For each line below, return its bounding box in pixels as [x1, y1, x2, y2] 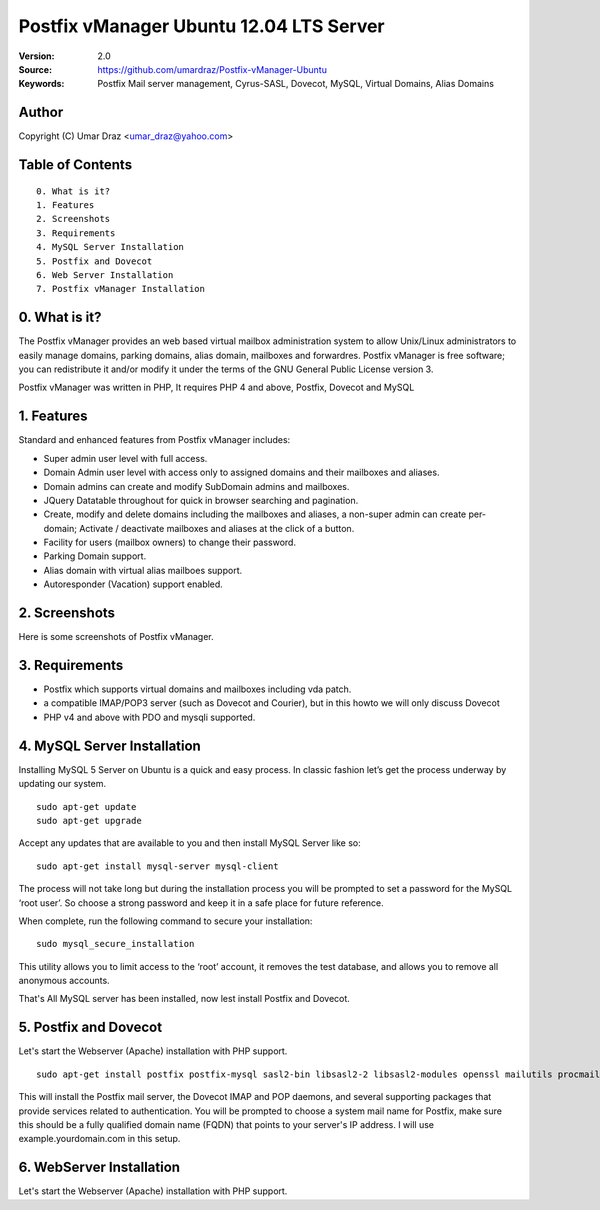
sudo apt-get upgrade [36, 815, 142, 826]
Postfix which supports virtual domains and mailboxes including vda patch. [43, 683, 352, 695]
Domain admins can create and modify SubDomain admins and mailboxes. [43, 480, 350, 492]
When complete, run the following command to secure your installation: [18, 915, 313, 927]
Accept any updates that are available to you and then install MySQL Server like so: [18, 837, 362, 849]
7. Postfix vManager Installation [36, 283, 205, 295]
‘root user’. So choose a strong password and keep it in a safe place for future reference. [18, 896, 384, 909]
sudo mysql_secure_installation [36, 938, 195, 950]
